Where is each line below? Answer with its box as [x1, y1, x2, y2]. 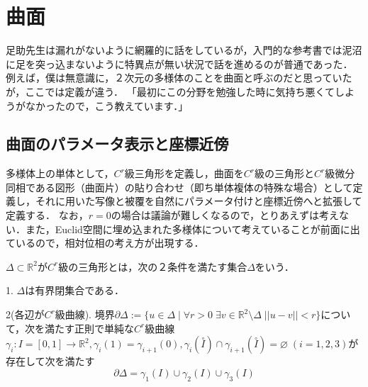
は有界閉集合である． [25, 283, 125, 298]
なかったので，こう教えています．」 [25, 98, 189, 113]
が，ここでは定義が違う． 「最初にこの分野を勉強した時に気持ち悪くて [6, 84, 335, 99]
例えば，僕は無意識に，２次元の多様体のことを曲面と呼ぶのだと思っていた [6, 70, 352, 85]
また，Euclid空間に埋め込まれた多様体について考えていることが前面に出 [25, 221, 360, 236]
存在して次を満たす [6, 354, 95, 369]
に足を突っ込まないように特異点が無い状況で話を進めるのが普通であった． [6, 56, 353, 71]
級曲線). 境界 [55, 307, 115, 322]
